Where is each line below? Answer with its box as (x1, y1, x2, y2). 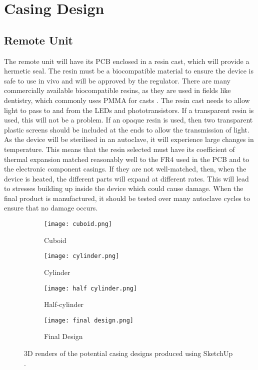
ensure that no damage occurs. (4, 202, 98, 213)
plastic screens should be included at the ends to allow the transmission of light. (4, 124, 249, 134)
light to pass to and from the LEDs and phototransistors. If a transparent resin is (4, 104, 254, 115)
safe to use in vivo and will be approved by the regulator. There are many (4, 75, 231, 85)
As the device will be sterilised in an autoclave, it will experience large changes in (4, 134, 254, 144)
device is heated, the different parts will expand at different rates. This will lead (4, 173, 249, 183)
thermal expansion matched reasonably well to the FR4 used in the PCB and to (4, 153, 249, 164)
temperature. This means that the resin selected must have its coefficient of (4, 143, 235, 154)
